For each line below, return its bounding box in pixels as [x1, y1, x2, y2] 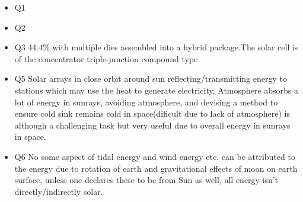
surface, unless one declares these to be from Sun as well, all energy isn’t [14, 174, 279, 186]
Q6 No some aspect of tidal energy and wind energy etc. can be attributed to [14, 150, 295, 162]
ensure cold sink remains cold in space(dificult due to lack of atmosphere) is [14, 107, 290, 120]
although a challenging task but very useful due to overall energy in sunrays [14, 118, 291, 131]
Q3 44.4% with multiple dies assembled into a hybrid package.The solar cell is [14, 41, 298, 53]
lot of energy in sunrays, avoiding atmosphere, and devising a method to [14, 95, 278, 108]
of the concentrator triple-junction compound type [14, 52, 198, 65]
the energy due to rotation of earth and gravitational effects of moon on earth [14, 162, 298, 174]
